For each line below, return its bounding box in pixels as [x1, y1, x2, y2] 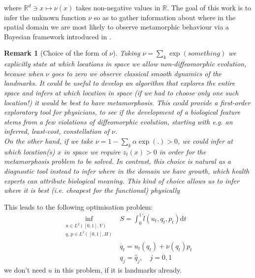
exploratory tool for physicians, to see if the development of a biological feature [4, 107, 240, 117]
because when [4, 68, 43, 78]
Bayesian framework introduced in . [4, 31, 111, 41]
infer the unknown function [4, 12, 86, 22]
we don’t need [4, 264, 46, 275]
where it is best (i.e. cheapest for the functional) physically [4, 185, 180, 195]
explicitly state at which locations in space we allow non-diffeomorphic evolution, [4, 59, 247, 69]
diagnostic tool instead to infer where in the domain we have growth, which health [4, 165, 250, 176]
